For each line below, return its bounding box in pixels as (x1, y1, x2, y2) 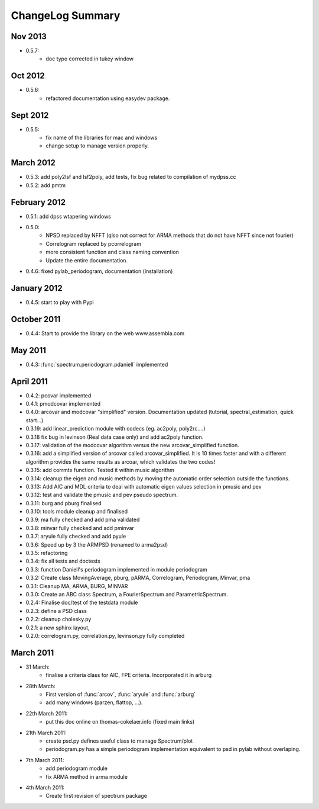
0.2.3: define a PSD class (25, 607, 87, 614)
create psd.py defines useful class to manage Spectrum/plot (45, 737, 193, 744)
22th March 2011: (25, 710, 68, 717)
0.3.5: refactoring (25, 550, 68, 557)
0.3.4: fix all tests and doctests (25, 557, 100, 565)
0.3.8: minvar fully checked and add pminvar (25, 524, 134, 531)
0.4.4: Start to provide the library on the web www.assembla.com (25, 329, 185, 337)
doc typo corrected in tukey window (45, 55, 134, 62)
